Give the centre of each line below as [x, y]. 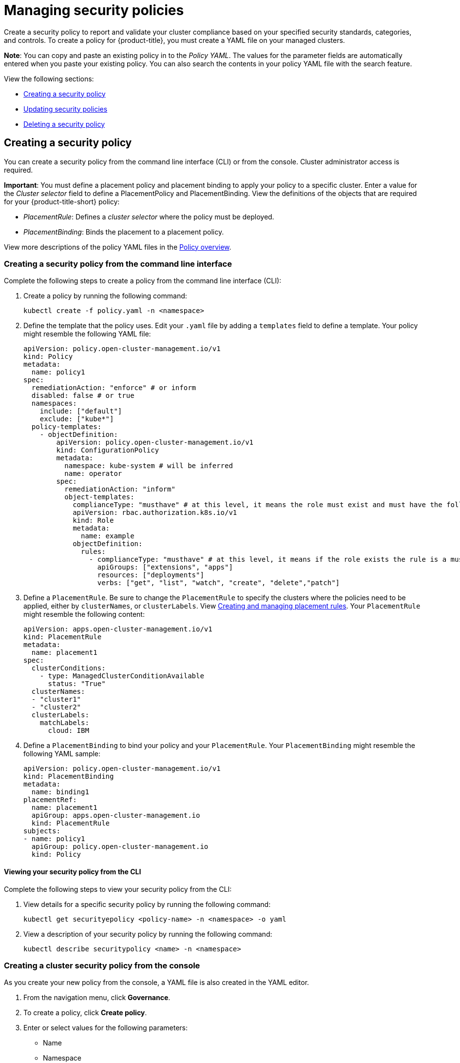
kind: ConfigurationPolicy [108, 450]
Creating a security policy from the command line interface [118, 264]
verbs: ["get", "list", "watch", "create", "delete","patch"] [219, 583]
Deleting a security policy [64, 124]
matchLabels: [64, 723]
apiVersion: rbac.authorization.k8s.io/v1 [155, 513]
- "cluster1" [56, 699]
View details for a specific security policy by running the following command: [147, 904]
